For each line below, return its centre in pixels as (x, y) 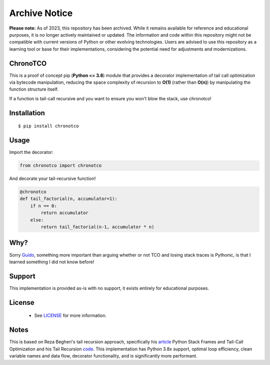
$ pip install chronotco (48, 126)
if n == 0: (43, 206)
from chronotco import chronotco (61, 166)
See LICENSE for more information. (70, 315)
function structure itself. (34, 89)
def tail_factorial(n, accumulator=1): (68, 199)
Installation (27, 113)
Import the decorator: (31, 152)
